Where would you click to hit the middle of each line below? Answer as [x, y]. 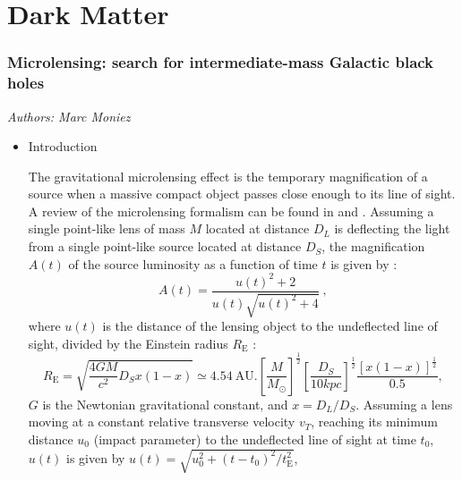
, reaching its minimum [374, 422]
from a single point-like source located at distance [165, 246]
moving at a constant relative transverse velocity [162, 422]
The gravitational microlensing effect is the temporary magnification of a [228, 176]
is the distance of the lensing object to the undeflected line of [270, 326]
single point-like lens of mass [107, 228]
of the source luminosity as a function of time [193, 263]
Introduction [63, 146]
